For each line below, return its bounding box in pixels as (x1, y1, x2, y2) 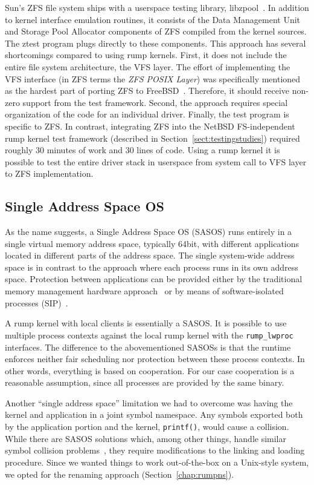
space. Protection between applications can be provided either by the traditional (5, 272, 303, 285)
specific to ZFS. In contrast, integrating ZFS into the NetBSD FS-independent (5, 119, 295, 132)
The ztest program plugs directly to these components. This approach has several (5, 36, 306, 49)
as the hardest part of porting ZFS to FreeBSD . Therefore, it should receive (5, 84, 290, 97)
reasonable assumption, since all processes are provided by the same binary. (5, 376, 284, 389)
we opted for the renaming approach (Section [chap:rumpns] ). (5, 467, 234, 480)
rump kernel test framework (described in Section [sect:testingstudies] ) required (5, 131, 300, 144)
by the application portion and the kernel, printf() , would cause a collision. (5, 420, 289, 433)
